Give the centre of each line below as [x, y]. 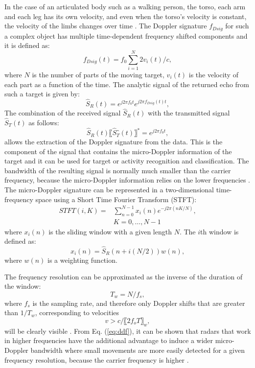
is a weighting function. [82, 260]
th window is [220, 231]
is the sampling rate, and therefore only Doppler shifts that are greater [139, 303]
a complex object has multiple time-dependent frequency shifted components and [126, 35]
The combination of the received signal [63, 113]
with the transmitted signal [189, 113]
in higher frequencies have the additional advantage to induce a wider [109, 340]
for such [237, 26]
